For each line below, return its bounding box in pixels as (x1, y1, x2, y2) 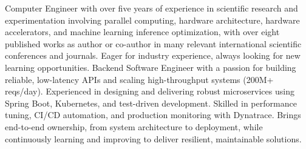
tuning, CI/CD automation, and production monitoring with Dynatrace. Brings (5, 108, 301, 121)
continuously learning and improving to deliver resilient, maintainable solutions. (5, 132, 302, 145)
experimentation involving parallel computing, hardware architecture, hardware (5, 13, 300, 26)
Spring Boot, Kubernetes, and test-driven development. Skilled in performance (5, 96, 297, 109)
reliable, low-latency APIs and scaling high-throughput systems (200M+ (5, 73, 274, 85)
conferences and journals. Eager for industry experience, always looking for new (5, 49, 301, 62)
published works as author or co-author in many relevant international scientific (5, 37, 302, 50)
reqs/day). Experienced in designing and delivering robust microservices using (5, 85, 294, 98)
